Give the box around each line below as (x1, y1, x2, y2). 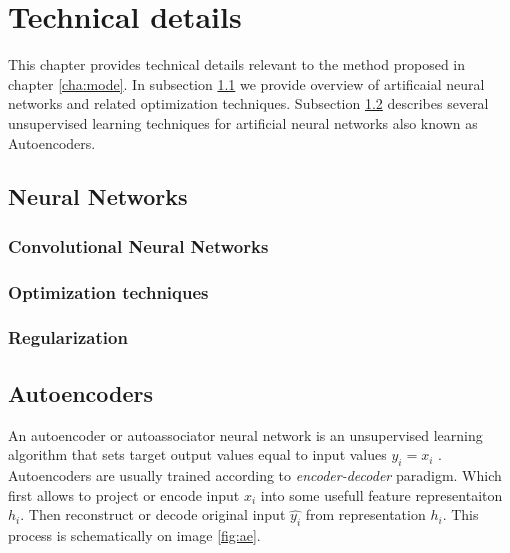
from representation (305, 504, 426, 525)
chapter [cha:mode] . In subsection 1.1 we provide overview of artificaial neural (8, 73, 485, 94)
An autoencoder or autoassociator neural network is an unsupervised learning (8, 424, 483, 445)
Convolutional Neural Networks (8, 233, 269, 258)
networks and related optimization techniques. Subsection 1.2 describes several (8, 93, 489, 114)
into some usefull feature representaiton (260, 484, 503, 505)
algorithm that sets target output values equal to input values (8, 444, 387, 465)
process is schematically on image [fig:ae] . (8, 524, 261, 545)
